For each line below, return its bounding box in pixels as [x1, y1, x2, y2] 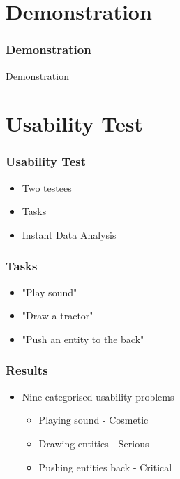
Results [6, 361, 48, 379]
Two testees [22, 180, 72, 195]
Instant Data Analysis [22, 227, 117, 242]
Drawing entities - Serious [38, 436, 149, 450]
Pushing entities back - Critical [38, 459, 172, 474]
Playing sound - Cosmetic [38, 412, 149, 427]
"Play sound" [22, 284, 77, 299]
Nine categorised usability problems [22, 389, 174, 403]
